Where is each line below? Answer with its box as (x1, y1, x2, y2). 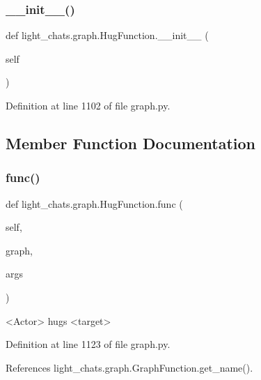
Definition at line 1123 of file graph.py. (6, 337, 171, 351)
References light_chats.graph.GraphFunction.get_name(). (6, 360, 253, 374)
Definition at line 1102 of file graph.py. (6, 98, 171, 112)
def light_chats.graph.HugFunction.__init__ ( (6, 28, 209, 43)
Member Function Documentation (6, 132, 256, 153)
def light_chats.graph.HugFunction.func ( (6, 196, 183, 211)
